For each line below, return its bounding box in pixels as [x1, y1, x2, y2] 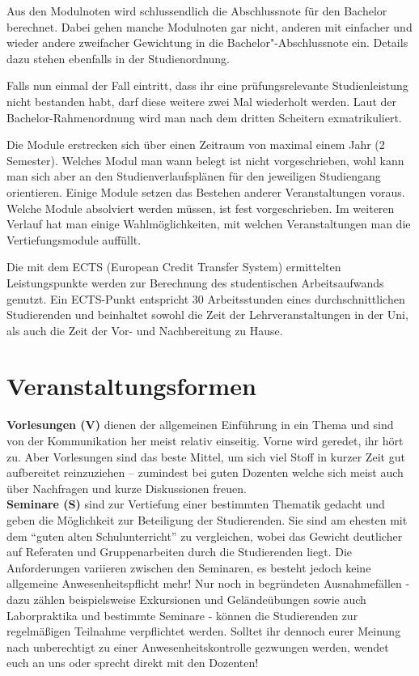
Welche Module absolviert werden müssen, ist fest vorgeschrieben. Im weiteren [6, 199, 395, 216]
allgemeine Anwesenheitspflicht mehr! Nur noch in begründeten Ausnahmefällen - [6, 575, 410, 592]
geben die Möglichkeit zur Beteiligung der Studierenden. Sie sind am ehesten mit [6, 511, 408, 528]
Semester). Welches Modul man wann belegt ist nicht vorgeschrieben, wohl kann [6, 151, 404, 168]
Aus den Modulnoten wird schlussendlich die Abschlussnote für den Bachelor [6, 2, 387, 19]
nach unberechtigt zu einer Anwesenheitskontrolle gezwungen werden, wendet [6, 638, 389, 655]
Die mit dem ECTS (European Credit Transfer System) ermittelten [6, 258, 341, 275]
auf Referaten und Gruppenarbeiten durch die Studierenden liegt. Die [6, 543, 352, 560]
